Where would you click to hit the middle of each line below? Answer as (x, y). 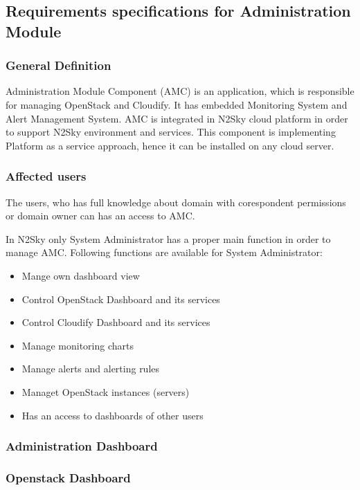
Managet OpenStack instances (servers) (106, 391)
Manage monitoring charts (78, 345)
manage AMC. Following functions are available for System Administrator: (164, 252)
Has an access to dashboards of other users (112, 415)
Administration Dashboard (82, 446)
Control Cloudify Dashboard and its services (116, 322)
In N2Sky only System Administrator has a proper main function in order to (168, 238)
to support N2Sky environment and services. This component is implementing (171, 132)
